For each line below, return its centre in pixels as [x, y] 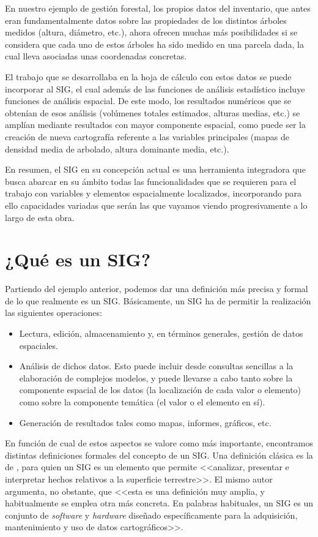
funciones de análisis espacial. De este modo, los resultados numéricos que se [148, 101]
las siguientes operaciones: [54, 313]
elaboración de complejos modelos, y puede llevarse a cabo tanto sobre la [156, 377]
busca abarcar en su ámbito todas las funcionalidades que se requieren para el [151, 181]
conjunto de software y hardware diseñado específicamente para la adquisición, [151, 515]
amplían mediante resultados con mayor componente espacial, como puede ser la [155, 125]
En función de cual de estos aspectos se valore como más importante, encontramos [159, 443]
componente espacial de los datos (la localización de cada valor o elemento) [160, 390]
